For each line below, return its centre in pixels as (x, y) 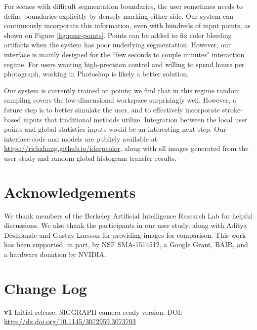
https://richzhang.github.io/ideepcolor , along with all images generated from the (126, 148)
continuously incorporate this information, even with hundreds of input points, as (127, 25)
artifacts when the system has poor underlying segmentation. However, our (118, 45)
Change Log (45, 288)
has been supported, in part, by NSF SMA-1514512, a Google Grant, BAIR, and (126, 244)
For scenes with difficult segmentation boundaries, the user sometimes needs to (124, 6)
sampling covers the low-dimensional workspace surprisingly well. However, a (120, 100)
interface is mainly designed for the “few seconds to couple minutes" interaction (124, 54)
